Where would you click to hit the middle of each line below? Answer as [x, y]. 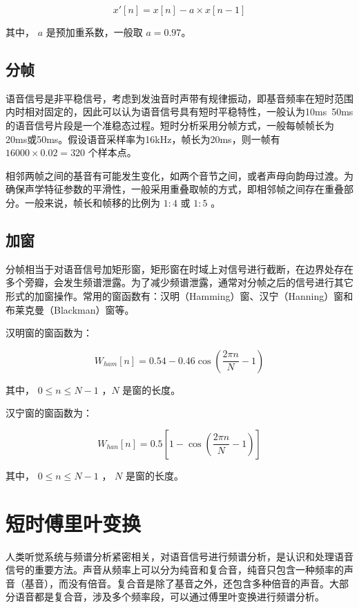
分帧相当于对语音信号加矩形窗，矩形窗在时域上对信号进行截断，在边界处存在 [179, 268]
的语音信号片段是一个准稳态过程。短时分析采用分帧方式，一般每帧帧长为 [170, 125]
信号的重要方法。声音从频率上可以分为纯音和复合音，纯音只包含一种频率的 [175, 570]
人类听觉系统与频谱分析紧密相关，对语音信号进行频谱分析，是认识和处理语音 [179, 556]
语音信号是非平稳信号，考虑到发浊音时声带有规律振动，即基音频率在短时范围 [179, 98]
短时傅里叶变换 [74, 523]
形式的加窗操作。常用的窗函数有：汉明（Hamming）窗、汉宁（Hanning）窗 [175, 295]
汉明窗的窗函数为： [49, 333]
